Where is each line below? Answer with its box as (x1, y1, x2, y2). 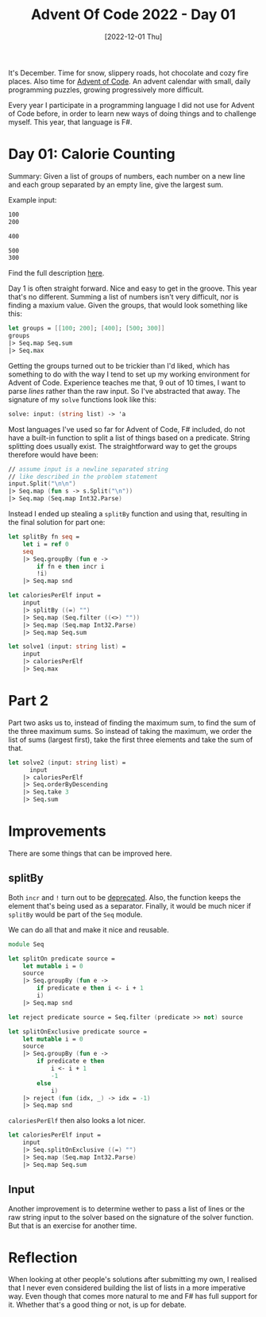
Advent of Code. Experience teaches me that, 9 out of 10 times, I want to (8, 377, 246, 387)
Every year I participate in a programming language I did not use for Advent (8, 100, 255, 110)
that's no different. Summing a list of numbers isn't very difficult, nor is (8, 292, 240, 302)
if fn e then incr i (37, 562, 105, 570)
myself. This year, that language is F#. (8, 117, 133, 126)
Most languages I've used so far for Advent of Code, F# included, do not (8, 424, 245, 434)
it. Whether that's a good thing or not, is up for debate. (8, 1300, 187, 1310)
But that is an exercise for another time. (8, 1221, 137, 1230)
